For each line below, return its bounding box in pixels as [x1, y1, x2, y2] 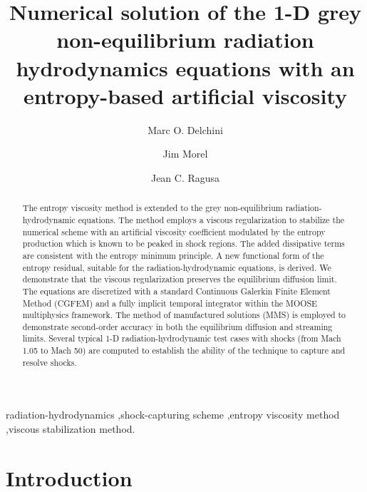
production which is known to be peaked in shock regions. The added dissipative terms [22, 237, 345, 250]
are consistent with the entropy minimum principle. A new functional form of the [22, 249, 324, 261]
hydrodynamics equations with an [16, 53, 355, 82]
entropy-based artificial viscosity [23, 81, 348, 110]
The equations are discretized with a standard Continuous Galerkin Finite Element [22, 285, 331, 297]
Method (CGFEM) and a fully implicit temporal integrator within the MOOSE [22, 297, 318, 309]
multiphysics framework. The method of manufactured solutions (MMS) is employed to [22, 309, 346, 321]
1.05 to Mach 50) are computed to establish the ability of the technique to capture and [22, 344, 346, 357]
